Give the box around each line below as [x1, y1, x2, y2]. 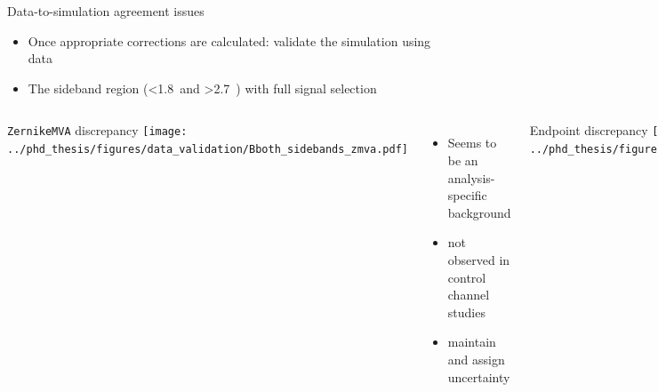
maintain [447, 332, 496, 351]
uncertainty [447, 367, 510, 386]
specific [447, 186, 487, 204]
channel [447, 285, 490, 304]
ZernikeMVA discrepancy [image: [7, 121, 188, 140]
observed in [447, 250, 510, 268]
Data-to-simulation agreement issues [7, 2, 205, 20]
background [447, 203, 511, 221]
